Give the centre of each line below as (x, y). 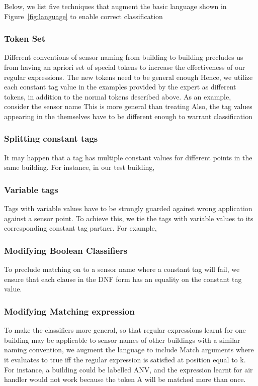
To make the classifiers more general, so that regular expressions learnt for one (125, 330)
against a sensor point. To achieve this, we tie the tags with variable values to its (129, 218)
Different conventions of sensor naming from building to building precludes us (124, 57)
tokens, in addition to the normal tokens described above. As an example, (118, 96)
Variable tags (31, 189)
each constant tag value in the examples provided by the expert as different (120, 87)
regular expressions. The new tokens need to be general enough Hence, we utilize (128, 77)
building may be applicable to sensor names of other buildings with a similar (122, 340)
